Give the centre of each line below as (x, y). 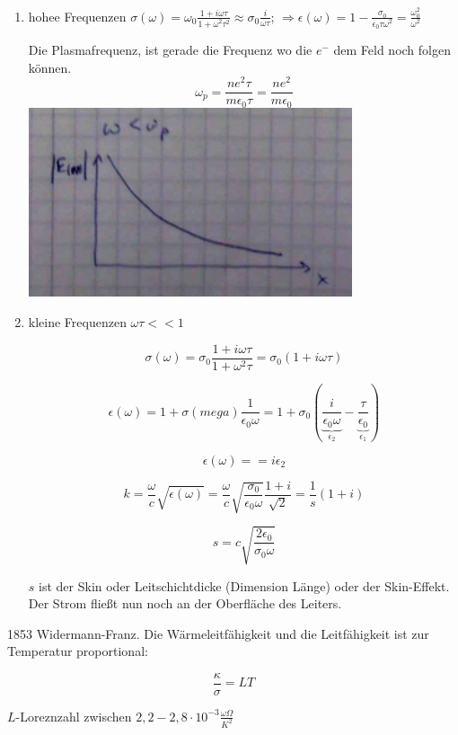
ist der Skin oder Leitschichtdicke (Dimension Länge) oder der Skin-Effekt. (244, 585)
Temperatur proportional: (78, 651)
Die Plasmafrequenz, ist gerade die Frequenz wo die (170, 50)
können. (50, 67)
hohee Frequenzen (77, 16)
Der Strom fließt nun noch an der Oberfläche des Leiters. (185, 603)
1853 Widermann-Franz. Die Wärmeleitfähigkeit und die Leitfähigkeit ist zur (218, 633)
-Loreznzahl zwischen (74, 716)
